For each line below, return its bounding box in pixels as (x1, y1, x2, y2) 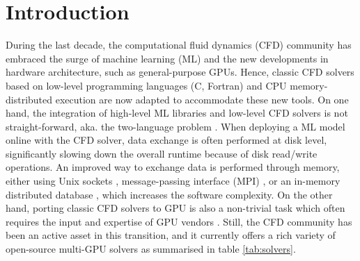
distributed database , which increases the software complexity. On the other (6, 187, 333, 201)
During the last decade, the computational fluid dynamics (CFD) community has (6, 37, 352, 52)
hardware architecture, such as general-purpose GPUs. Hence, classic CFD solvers (6, 65, 354, 79)
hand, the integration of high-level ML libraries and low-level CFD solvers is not (6, 106, 348, 120)
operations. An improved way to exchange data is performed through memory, (6, 160, 340, 174)
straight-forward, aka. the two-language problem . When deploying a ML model (6, 119, 345, 133)
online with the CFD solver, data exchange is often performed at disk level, (6, 133, 327, 147)
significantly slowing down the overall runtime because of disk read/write (6, 146, 318, 160)
